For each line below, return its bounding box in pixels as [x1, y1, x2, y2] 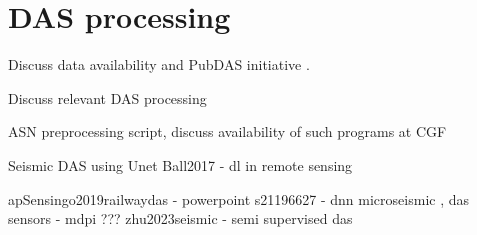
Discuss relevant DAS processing [8, 87, 207, 108]
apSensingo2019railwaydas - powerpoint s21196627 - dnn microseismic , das [8, 188, 470, 209]
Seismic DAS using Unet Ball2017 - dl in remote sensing [8, 154, 353, 175]
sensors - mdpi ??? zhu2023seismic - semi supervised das [8, 208, 353, 229]
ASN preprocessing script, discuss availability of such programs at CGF [8, 121, 447, 142]
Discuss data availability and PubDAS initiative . [8, 54, 310, 75]
